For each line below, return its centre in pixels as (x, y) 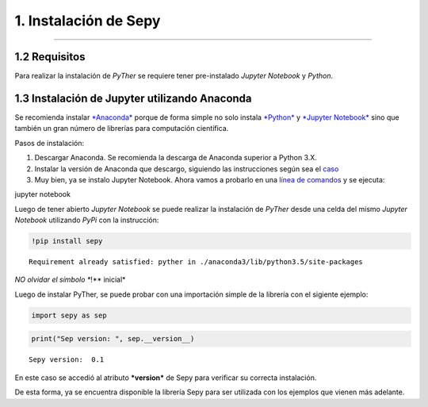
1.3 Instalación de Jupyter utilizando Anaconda (134, 98)
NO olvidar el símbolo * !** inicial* (70, 280)
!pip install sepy (67, 241)
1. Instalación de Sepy (88, 21)
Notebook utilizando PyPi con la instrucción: (87, 220)
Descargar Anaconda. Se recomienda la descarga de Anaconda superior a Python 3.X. (176, 158)
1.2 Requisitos (50, 57)
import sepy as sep (69, 315)
